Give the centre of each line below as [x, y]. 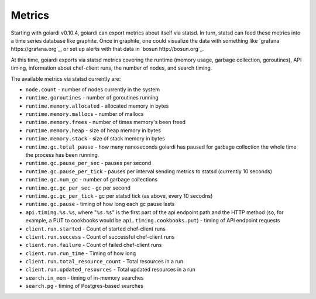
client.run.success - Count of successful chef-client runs [100, 236]
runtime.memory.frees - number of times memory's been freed [106, 122]
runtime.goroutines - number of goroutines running [92, 98]
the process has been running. [62, 155]
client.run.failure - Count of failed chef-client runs [94, 245]
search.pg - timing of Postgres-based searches [84, 286]
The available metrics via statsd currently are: [66, 78]
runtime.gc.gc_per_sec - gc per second [78, 188]
